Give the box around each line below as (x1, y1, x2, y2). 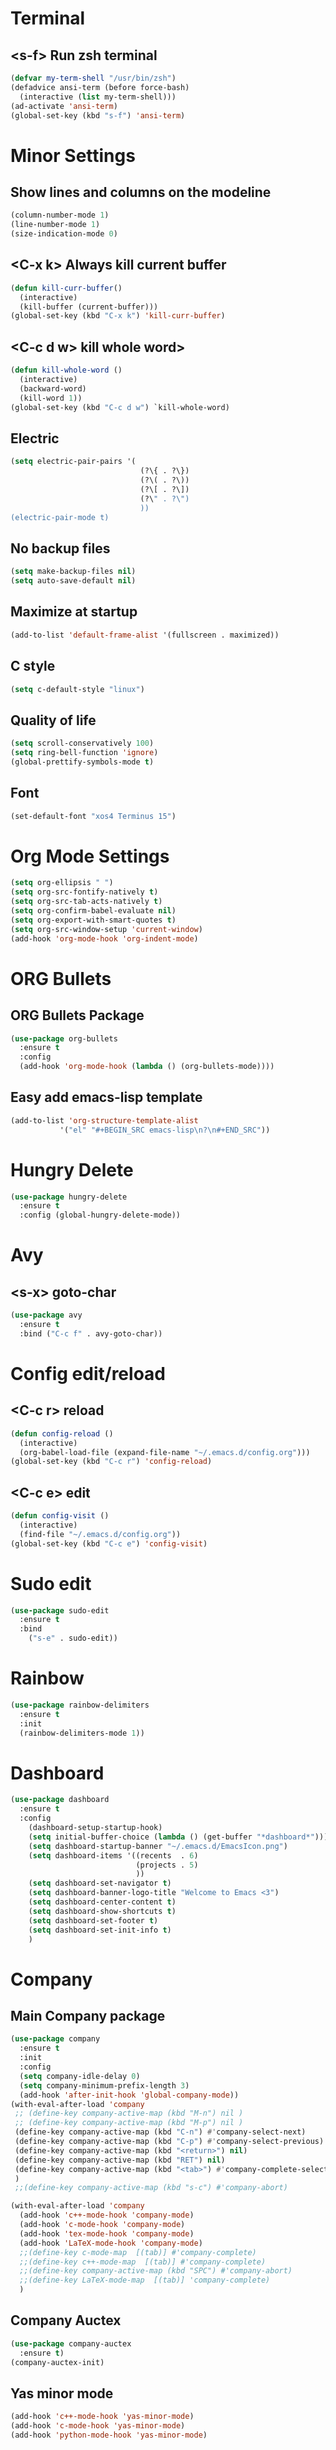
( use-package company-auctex (10, 2338, 132, 2349)
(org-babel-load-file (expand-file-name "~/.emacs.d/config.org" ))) (19, 1447, 311, 1457)
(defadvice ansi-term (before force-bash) (10, 82, 190, 92)
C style (10, 658, 56, 675)
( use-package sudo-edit (10, 1605, 110, 1616)
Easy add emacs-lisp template (10, 1089, 203, 1106)
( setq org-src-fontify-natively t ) (10, 887, 159, 897)
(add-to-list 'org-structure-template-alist (10, 1115, 199, 1126)
